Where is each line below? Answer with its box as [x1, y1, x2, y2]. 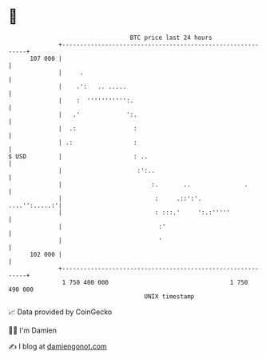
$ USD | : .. [8, 152, 149, 161]
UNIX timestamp [144, 292, 195, 301]
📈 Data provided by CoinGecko [8, 307, 113, 317]
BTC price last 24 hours [129, 34, 213, 42]
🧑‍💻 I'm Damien [8, 325, 58, 335]
